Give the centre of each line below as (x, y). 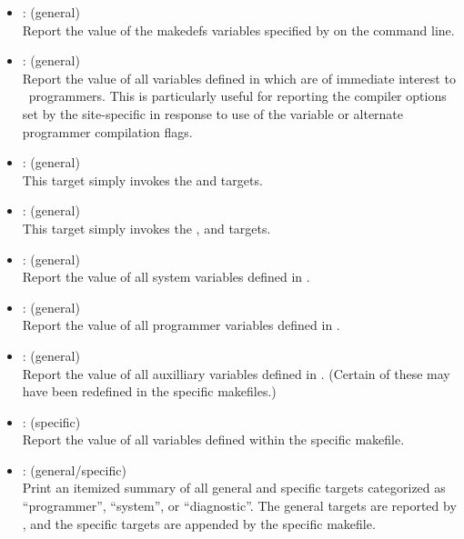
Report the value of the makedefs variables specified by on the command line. (238, 30)
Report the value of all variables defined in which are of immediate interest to (239, 78)
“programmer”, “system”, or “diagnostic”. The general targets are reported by (239, 506)
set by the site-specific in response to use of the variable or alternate (213, 113)
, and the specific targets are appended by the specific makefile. (199, 523)
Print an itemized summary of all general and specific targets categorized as (234, 488)
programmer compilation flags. (107, 131)
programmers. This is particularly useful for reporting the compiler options (237, 96)
